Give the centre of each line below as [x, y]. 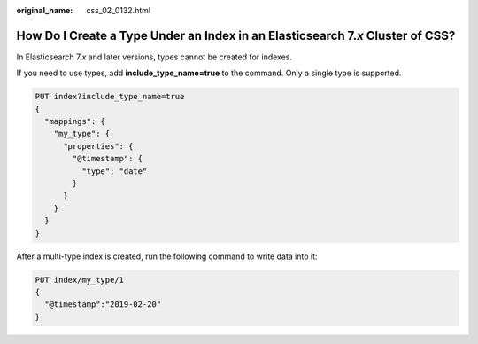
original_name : [45, 10]
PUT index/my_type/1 [79, 280]
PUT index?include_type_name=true [110, 97]
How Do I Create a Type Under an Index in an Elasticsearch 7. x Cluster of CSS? [236, 35]
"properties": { [98, 146]
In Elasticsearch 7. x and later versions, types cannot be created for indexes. [154, 57]
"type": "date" [114, 171]
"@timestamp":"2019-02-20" [103, 305]
